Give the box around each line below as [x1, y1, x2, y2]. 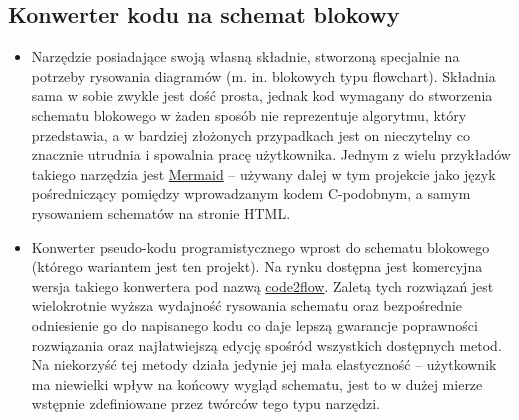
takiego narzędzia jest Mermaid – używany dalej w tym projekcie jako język [31, 163, 496, 184]
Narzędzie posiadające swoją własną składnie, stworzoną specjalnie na [31, 46, 460, 67]
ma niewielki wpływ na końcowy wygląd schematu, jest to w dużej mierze [31, 373, 483, 394]
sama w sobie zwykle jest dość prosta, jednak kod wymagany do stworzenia [31, 85, 493, 106]
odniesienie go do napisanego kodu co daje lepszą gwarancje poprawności [31, 314, 478, 335]
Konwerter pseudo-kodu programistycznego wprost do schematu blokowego [31, 236, 490, 257]
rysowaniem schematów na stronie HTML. [31, 202, 291, 223]
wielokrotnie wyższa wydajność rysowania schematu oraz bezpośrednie [31, 295, 463, 316]
